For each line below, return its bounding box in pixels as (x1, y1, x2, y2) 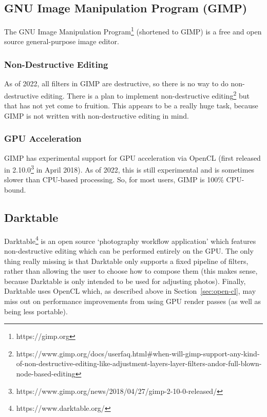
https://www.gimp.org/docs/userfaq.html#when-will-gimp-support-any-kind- (16, 348, 260, 358)
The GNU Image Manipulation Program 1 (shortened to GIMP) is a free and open (4, 25, 262, 36)
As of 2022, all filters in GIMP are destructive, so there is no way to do (4, 78, 228, 89)
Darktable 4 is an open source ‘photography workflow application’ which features (4, 234, 256, 246)
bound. (4, 184, 26, 195)
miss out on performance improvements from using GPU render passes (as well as (4, 295, 261, 306)
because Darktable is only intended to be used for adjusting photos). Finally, (4, 275, 246, 286)
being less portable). (4, 306, 68, 316)
